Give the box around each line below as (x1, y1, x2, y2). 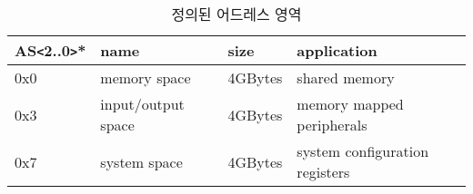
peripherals (297, 114, 367, 135)
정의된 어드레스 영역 (171, 4, 302, 24)
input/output (100, 93, 185, 114)
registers (297, 161, 350, 182)
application (297, 40, 377, 61)
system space (100, 150, 183, 172)
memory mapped (297, 93, 404, 114)
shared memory (297, 67, 395, 88)
